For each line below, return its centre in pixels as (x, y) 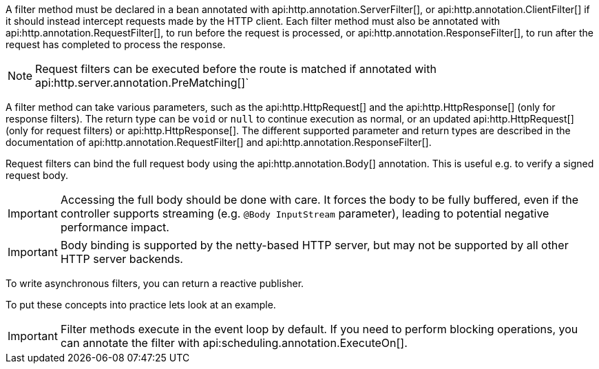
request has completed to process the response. (116, 44)
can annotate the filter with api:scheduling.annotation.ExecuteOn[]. (234, 343)
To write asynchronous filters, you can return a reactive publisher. (155, 283)
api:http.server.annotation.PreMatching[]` (142, 83)
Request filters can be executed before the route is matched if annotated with (236, 69)
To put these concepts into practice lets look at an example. (141, 305)
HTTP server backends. (122, 259)
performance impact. (115, 227)
